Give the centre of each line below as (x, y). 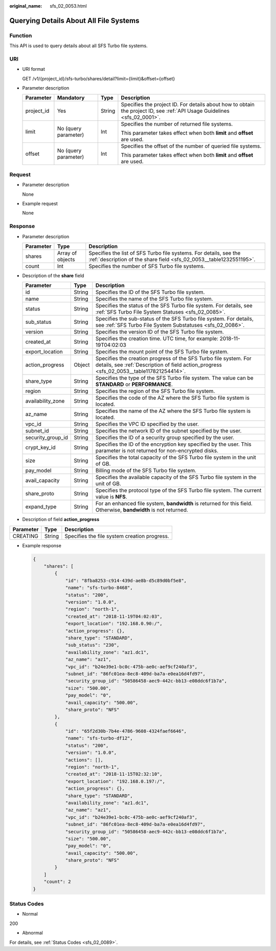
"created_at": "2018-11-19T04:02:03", (114, 616)
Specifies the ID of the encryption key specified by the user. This (173, 444)
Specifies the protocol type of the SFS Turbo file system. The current (178, 490)
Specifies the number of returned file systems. (177, 124)
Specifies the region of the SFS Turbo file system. (155, 391)
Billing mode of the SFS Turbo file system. (146, 470)
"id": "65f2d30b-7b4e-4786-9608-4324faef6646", (126, 731)
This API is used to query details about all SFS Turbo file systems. (78, 46)
